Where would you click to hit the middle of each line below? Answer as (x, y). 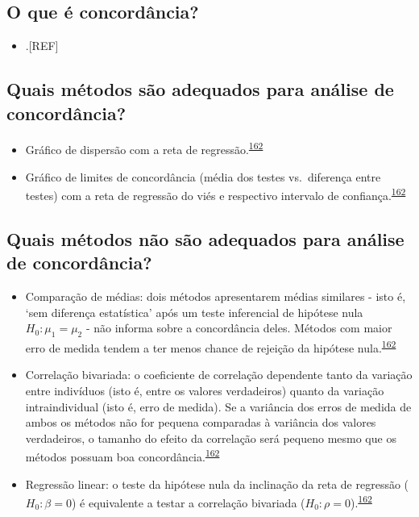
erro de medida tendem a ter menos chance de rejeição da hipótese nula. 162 (211, 346)
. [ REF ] (42, 46)
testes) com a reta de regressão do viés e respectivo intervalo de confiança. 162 (216, 194)
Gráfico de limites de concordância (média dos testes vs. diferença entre (203, 176)
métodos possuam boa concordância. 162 (122, 455)
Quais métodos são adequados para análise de (200, 89)
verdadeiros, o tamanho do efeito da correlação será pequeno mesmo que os (211, 438)
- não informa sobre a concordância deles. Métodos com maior (239, 328)
